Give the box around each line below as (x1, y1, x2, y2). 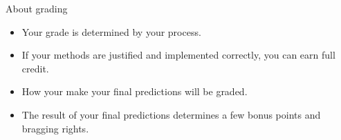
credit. (21, 61, 49, 75)
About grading (6, 1, 68, 15)
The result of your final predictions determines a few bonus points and (21, 107, 321, 121)
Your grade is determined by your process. (21, 24, 201, 39)
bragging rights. (21, 121, 89, 135)
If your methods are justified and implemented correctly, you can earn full (21, 48, 335, 62)
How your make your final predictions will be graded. (21, 84, 248, 99)
